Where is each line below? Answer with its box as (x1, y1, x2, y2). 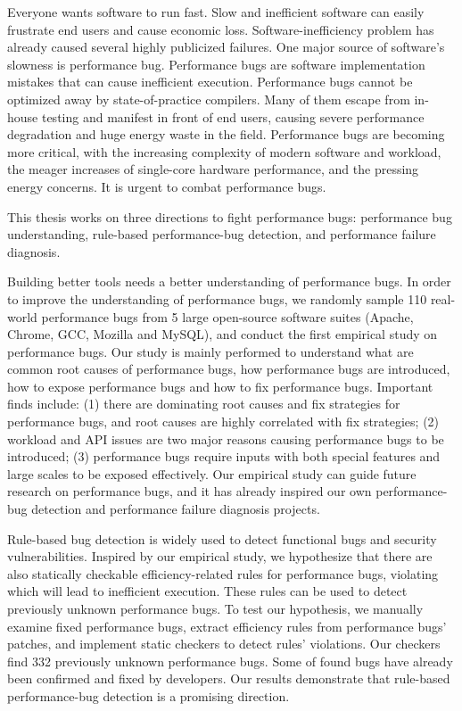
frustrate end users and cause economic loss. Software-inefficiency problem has (7, 20, 434, 38)
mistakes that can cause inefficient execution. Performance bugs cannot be (7, 72, 413, 91)
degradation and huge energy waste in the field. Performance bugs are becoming (7, 125, 445, 144)
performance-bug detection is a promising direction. (7, 686, 290, 705)
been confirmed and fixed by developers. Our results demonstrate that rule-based (7, 669, 450, 688)
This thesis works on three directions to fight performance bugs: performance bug (7, 207, 452, 226)
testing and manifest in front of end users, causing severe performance (41, 107, 425, 126)
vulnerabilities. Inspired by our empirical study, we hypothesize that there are (7, 547, 433, 566)
